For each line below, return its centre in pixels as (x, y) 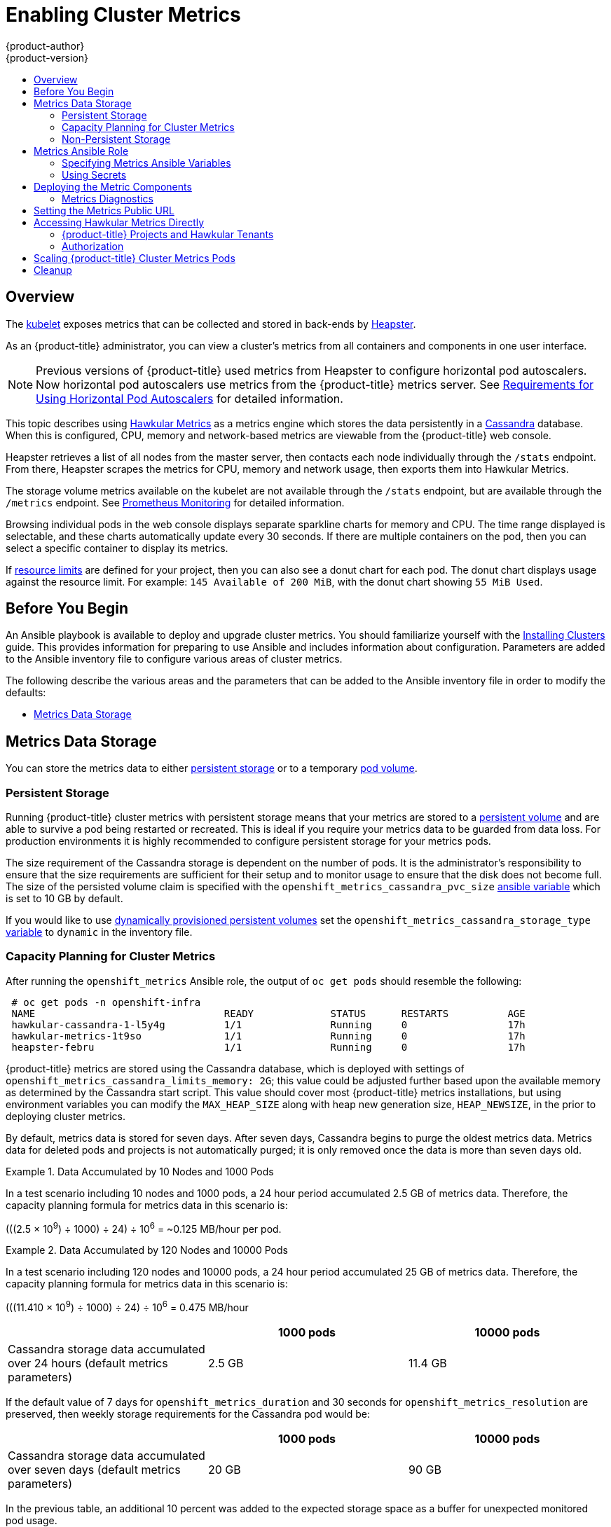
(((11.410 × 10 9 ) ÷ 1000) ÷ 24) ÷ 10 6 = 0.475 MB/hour (127, 1307)
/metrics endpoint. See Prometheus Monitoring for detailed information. (175, 502)
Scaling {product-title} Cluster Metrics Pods (135, 258)
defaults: (26, 693)
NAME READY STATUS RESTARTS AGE (268, 1013)
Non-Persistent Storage (116, 139)
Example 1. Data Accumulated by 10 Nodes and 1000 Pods (140, 1171)
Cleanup (53, 270)
